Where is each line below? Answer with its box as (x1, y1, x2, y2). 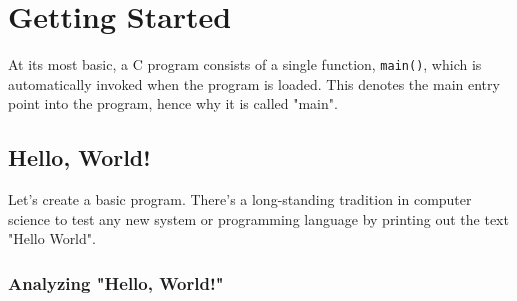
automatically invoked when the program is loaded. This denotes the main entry (8, 73, 500, 94)
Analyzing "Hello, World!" (8, 270, 224, 295)
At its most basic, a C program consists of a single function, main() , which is (8, 54, 482, 75)
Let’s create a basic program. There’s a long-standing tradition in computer (8, 189, 472, 210)
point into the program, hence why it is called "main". (8, 93, 338, 114)
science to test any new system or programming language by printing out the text (8, 208, 509, 229)
